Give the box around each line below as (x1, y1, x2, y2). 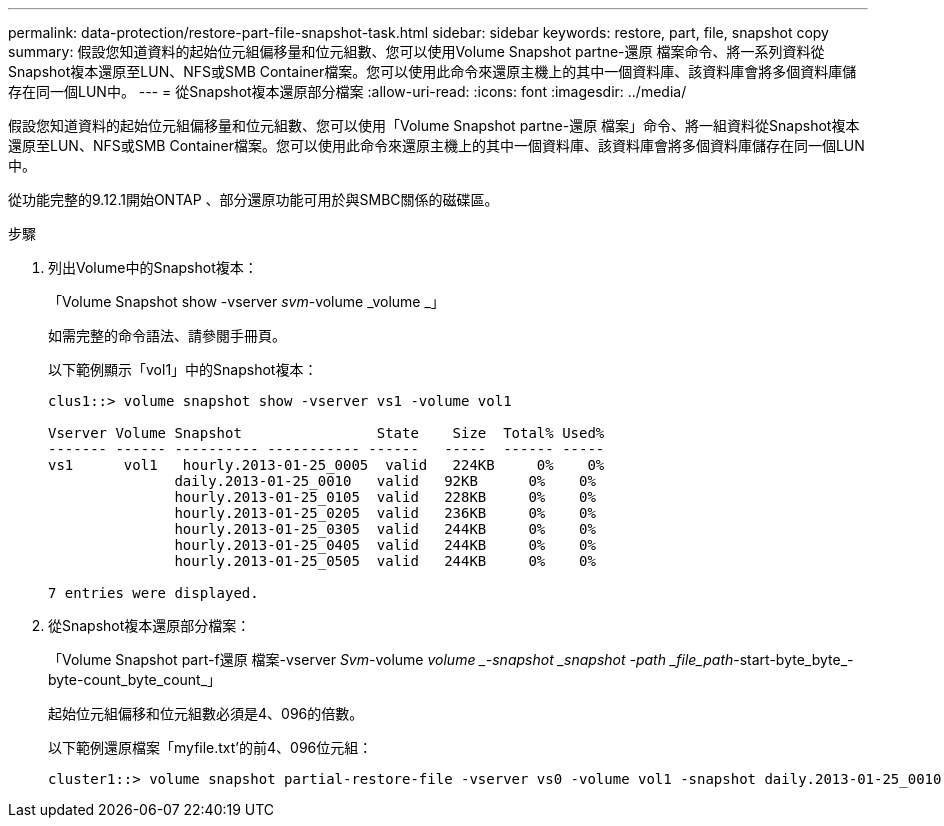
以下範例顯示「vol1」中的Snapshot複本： (48, 361, 318, 378)
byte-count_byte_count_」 (48, 671, 222, 688)
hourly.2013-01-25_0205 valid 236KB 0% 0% (174, 505, 596, 521)
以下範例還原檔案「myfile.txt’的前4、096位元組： (48, 739, 373, 756)
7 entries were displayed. (48, 585, 259, 601)
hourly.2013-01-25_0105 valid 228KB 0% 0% (174, 489, 596, 505)
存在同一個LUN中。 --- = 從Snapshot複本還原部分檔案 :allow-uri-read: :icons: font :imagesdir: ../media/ (8, 83, 687, 100)
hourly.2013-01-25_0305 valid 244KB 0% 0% (174, 521, 596, 537)
